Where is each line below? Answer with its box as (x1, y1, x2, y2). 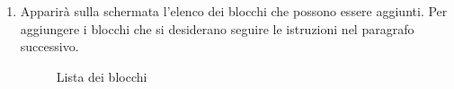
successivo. (20, 37, 79, 56)
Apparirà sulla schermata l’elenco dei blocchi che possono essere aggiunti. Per (20, 2, 448, 20)
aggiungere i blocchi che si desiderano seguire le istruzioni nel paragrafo (20, 19, 414, 38)
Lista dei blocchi (56, 67, 147, 85)
